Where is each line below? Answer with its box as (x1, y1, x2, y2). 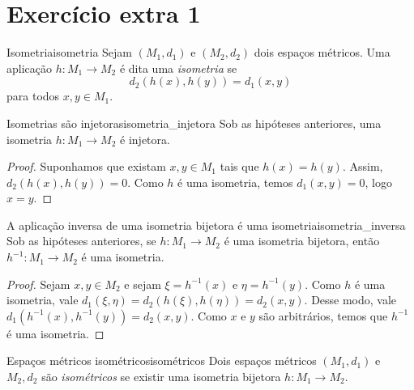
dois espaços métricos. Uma (254, 44, 391, 61)
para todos (6, 87, 60, 104)
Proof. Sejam (6, 275, 70, 292)
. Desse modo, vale (304, 291, 397, 308)
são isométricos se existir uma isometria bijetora (41, 368, 281, 385)
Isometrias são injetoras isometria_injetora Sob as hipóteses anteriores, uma (6, 114, 382, 131)
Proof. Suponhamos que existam (6, 158, 166, 175)
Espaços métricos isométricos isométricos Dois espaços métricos (6, 352, 317, 369)
